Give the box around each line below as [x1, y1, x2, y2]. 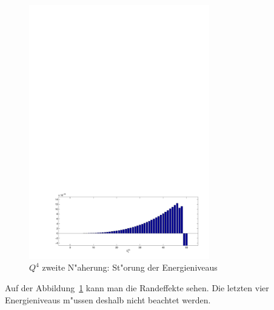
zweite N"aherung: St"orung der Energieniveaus [42, 261, 218, 274]
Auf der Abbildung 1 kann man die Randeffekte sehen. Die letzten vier [5, 281, 269, 294]
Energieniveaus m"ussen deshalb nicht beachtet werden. [5, 293, 211, 306]
